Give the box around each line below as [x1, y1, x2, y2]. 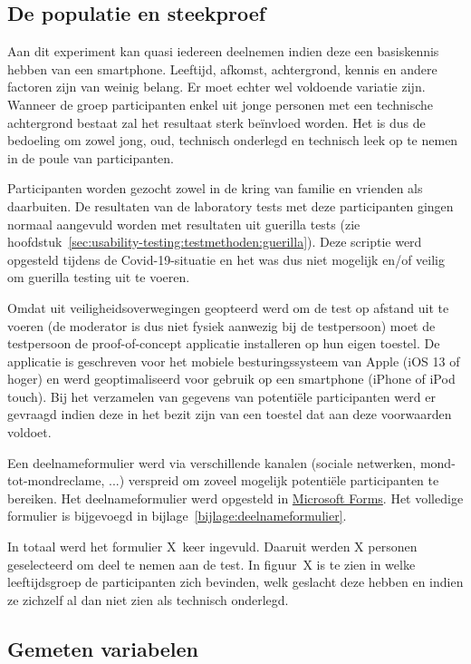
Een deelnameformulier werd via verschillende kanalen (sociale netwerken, [7, 453, 417, 472]
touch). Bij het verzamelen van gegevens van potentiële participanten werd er [7, 386, 436, 405]
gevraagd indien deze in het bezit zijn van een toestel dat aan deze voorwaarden [7, 405, 452, 424]
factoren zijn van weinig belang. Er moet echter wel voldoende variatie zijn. [7, 77, 426, 96]
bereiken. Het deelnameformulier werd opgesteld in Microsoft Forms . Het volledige [7, 488, 464, 507]
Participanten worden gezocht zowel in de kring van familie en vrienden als [7, 179, 423, 198]
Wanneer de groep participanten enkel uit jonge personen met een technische [7, 94, 434, 113]
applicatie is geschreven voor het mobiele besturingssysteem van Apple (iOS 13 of [7, 351, 460, 370]
